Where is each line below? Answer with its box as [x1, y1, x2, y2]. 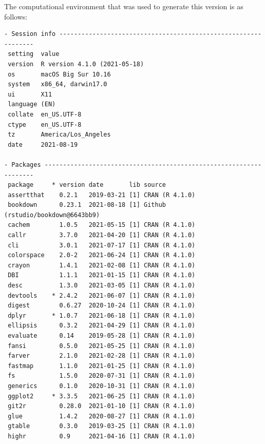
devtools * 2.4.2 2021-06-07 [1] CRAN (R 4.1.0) [8, 292, 196, 299]
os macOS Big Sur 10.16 [8, 70, 111, 78]
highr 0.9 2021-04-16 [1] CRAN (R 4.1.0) [8, 432, 196, 440]
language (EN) [8, 101, 56, 108]
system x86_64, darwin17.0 [8, 81, 107, 88]
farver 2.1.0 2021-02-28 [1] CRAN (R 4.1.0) [8, 352, 196, 360]
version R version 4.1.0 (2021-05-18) [8, 60, 144, 68]
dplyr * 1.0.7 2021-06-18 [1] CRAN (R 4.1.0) [8, 312, 196, 319]
